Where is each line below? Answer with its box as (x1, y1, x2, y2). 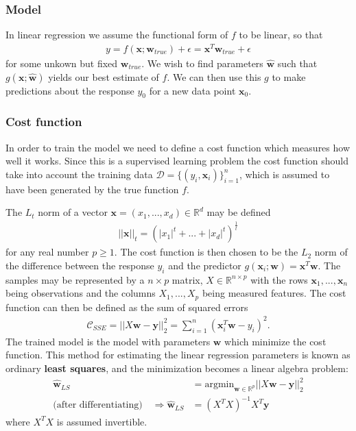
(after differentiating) (53, 400, 143, 410)
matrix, (171, 272, 203, 286)
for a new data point (149, 83, 236, 97)
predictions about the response (5, 83, 134, 97)
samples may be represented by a (5, 272, 145, 286)
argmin (204, 380, 235, 390)
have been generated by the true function (5, 182, 179, 196)
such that (277, 56, 318, 70)
